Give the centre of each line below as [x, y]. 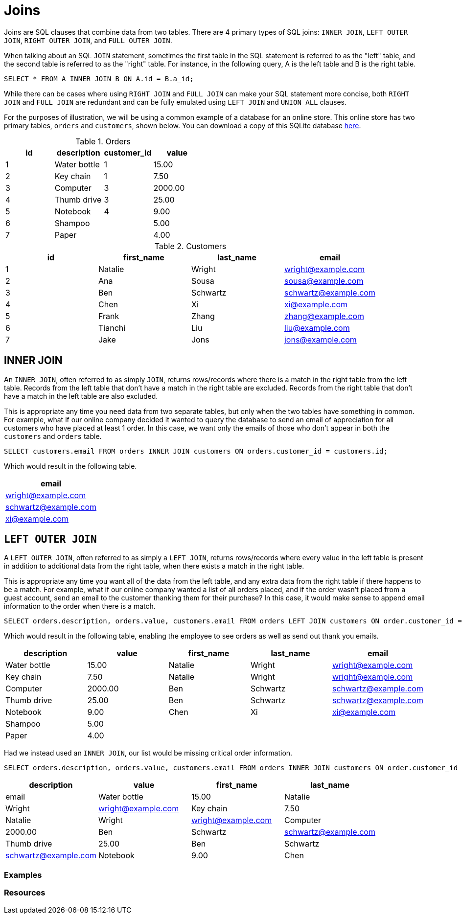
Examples [23, 875]
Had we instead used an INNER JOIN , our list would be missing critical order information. [148, 753]
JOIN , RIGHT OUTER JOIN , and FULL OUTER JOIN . [88, 40]
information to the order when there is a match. [80, 606]
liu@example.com [317, 328]
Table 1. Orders [103, 141]
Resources [25, 893]
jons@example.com [320, 339]
